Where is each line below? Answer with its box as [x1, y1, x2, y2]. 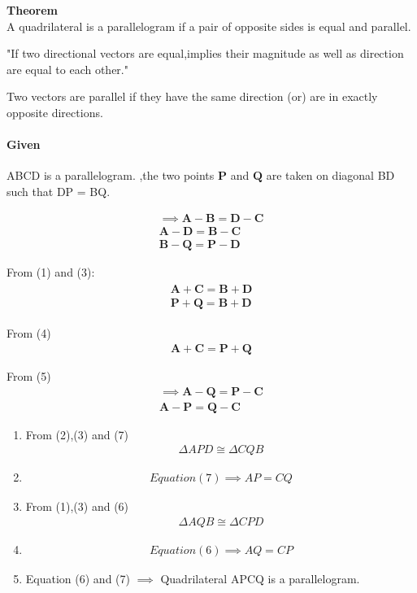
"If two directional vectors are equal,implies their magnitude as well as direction [7, 45, 404, 62]
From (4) [7, 325, 51, 342]
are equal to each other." [7, 60, 128, 77]
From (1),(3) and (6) [25, 498, 129, 515]
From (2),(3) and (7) [25, 425, 129, 443]
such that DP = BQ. [7, 182, 111, 199]
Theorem [7, 2, 58, 18]
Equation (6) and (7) [25, 569, 130, 586]
